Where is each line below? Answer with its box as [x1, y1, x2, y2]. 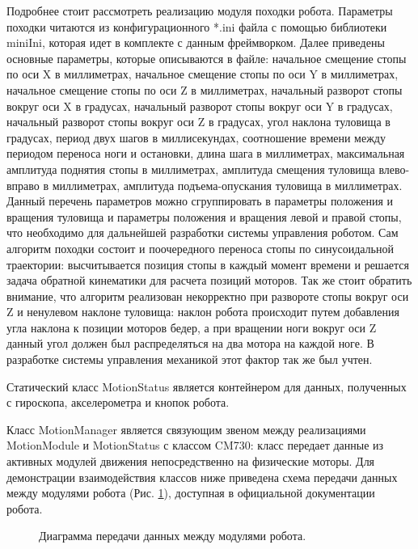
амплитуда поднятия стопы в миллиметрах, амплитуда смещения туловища [6, 160, 375, 177]
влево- [378, 160, 410, 177]
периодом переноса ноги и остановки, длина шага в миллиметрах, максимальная [6, 145, 405, 162]
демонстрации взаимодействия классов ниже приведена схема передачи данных [6, 468, 398, 485]
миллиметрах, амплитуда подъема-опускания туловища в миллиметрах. [52, 176, 403, 193]
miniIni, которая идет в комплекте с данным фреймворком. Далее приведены [6, 34, 385, 51]
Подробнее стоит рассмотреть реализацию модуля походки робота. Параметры [6, 2, 393, 19]
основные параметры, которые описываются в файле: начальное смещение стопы [6, 49, 407, 66]
